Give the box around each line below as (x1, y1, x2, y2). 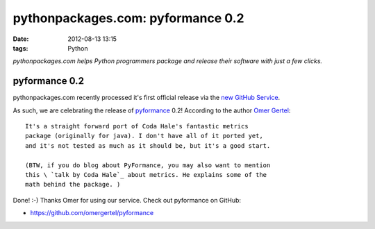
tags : (12, 44, 28, 52)
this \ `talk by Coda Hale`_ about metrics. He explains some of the (25, 171, 267, 178)
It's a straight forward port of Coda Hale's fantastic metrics (25, 122, 249, 130)
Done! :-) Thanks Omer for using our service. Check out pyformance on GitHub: (12, 196, 242, 204)
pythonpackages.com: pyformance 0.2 (12, 10, 244, 26)
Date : (12, 35, 29, 43)
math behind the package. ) (25, 180, 121, 189)
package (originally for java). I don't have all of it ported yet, (25, 132, 263, 140)
